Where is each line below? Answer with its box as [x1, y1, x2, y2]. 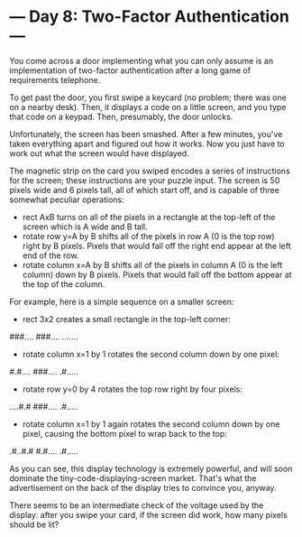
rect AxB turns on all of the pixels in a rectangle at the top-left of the [22, 211, 276, 222]
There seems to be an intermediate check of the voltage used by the [9, 499, 264, 511]
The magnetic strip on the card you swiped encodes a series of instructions [9, 165, 290, 176]
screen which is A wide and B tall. [22, 221, 148, 232]
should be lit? [9, 519, 59, 530]
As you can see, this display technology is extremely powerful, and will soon [9, 463, 293, 474]
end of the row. [22, 250, 79, 261]
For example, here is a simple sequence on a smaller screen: [9, 296, 234, 307]
